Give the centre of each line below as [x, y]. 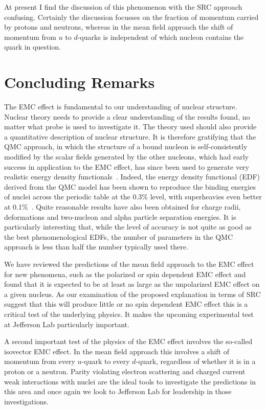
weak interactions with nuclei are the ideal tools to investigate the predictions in [130, 381]
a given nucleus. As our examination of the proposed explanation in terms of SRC [132, 294]
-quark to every [106, 361]
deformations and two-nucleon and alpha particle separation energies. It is [120, 217]
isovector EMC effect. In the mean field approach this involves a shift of [117, 351]
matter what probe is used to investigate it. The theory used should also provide [130, 127]
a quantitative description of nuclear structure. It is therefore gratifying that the [130, 136]
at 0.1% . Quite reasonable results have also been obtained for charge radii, [123, 207]
